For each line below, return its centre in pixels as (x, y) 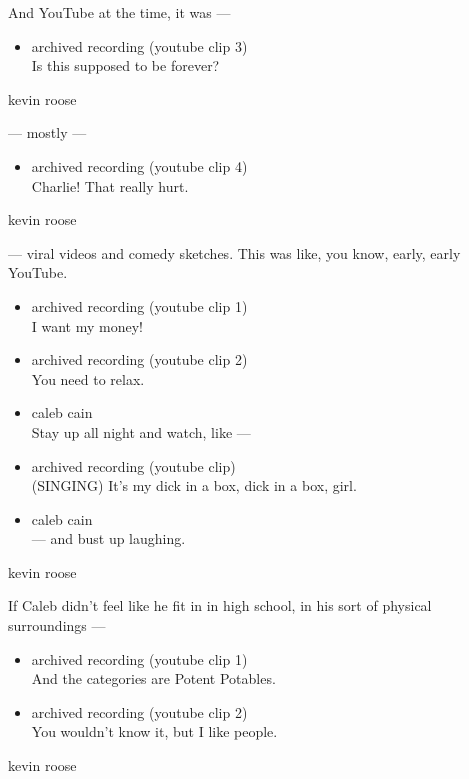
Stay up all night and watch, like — (141, 431)
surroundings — (57, 625)
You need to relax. (88, 378)
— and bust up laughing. (108, 538)
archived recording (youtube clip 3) (139, 45)
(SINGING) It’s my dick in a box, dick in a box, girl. (194, 485)
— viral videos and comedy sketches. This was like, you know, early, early (234, 252)
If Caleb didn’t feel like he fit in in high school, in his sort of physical (220, 605)
